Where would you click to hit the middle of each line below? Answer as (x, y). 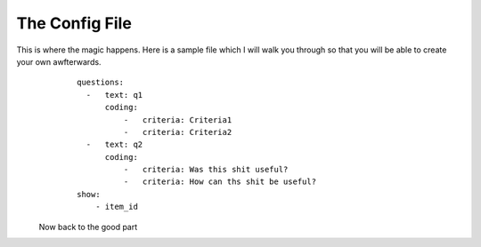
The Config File (74, 23)
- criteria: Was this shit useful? (206, 170)
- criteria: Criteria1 (178, 120)
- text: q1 (114, 95)
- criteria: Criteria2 (178, 132)
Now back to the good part (88, 227)
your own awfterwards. (59, 61)
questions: (101, 83)
